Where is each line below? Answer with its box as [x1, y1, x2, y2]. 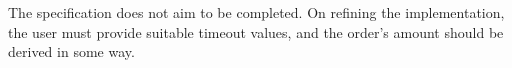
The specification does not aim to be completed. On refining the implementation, [8, 2, 505, 22]
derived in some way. [8, 41, 135, 62]
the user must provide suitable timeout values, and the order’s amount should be [8, 21, 504, 42]
